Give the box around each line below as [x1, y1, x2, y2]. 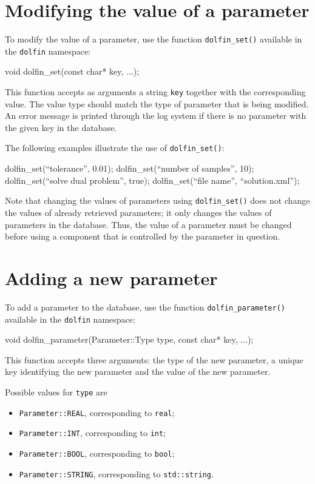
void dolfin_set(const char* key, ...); [5, 65, 140, 78]
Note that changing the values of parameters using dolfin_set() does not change [5, 194, 310, 207]
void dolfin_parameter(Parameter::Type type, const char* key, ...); [5, 333, 254, 346]
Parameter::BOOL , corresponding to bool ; [19, 446, 175, 459]
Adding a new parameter [5, 265, 218, 290]
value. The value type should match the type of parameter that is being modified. [5, 97, 309, 110]
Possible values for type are [5, 385, 107, 398]
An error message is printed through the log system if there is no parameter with [5, 109, 307, 122]
